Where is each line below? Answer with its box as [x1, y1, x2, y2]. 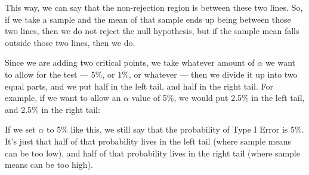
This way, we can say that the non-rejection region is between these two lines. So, [5, 1, 303, 13]
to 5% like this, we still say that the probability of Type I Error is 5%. [47, 123, 304, 136]
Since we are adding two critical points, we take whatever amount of [5, 56, 255, 69]
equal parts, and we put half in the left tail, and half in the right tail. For [5, 79, 274, 92]
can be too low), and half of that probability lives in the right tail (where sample [5, 146, 300, 159]
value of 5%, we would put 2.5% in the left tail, [131, 91, 305, 104]
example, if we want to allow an [5, 91, 121, 104]
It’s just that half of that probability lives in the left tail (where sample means [5, 134, 291, 147]
